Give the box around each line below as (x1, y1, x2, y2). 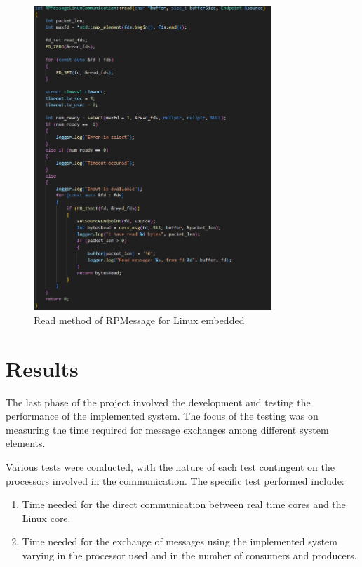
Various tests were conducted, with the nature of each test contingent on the (6, 459, 335, 474)
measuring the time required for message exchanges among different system (6, 422, 329, 436)
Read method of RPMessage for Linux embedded (34, 312, 245, 327)
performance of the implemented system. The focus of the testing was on (6, 408, 319, 423)
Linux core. (22, 510, 71, 525)
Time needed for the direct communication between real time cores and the (22, 497, 346, 512)
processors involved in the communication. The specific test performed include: (6, 473, 344, 488)
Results (6, 354, 79, 382)
